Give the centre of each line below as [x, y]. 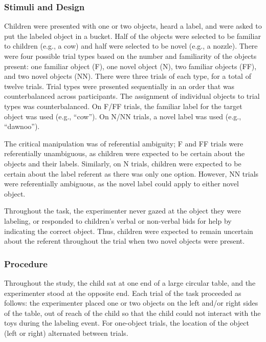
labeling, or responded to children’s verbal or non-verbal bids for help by [118, 220]
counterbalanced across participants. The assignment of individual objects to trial [132, 96]
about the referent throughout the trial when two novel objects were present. [125, 241]
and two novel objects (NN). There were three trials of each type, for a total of [128, 76]
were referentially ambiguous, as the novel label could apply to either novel [121, 184]
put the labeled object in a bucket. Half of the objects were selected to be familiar [132, 36]
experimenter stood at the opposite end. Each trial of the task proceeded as [123, 293]
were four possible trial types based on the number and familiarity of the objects [130, 56]
